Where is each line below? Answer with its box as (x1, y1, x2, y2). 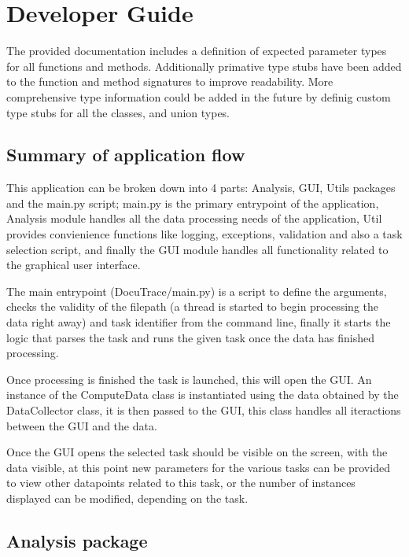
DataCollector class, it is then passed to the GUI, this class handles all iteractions (6, 402, 401, 419)
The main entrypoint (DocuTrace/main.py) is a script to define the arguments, (6, 282, 387, 299)
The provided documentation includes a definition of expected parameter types (6, 42, 387, 59)
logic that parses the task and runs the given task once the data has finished (6, 329, 375, 345)
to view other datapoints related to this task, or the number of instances (6, 474, 356, 491)
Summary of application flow (6, 142, 245, 167)
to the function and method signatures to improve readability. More (6, 73, 333, 90)
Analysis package (6, 528, 148, 552)
